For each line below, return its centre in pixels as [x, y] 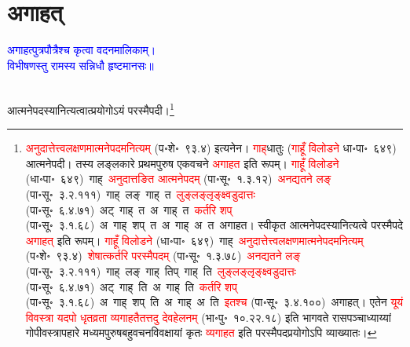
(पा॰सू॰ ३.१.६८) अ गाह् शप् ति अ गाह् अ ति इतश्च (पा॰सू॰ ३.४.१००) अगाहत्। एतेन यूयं [214, 302]
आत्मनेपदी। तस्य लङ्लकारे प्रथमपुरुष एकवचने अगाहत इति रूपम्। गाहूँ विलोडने [182, 163]
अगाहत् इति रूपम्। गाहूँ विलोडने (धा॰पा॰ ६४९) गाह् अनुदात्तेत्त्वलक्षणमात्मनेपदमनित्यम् [194, 240]
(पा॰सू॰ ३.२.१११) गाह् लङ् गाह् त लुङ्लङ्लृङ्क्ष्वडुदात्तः [140, 194]
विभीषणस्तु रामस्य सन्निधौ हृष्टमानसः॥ [81, 65]
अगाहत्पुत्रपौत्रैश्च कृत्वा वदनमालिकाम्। [82, 50]
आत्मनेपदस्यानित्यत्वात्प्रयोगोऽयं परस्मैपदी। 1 [91, 108]
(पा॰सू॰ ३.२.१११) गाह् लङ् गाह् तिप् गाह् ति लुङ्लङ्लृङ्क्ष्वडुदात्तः [161, 270]
